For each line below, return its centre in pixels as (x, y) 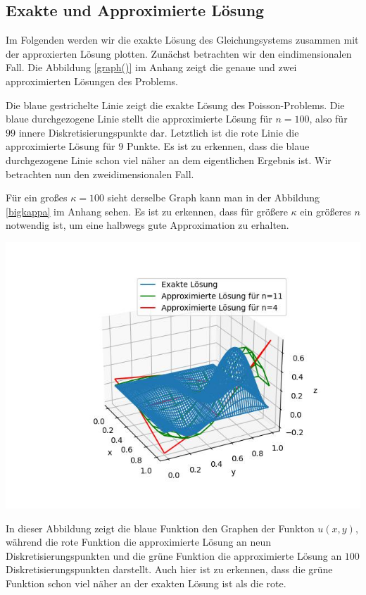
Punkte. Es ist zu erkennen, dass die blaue (218, 146)
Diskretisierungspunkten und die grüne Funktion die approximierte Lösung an (174, 555)
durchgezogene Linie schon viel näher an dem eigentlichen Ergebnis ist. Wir (169, 159)
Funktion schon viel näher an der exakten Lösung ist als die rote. (146, 583)
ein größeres (326, 211)
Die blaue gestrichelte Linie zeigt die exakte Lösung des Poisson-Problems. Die (175, 105)
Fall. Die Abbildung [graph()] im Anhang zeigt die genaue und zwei (151, 67)
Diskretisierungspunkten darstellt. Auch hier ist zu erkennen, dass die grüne (169, 569)
